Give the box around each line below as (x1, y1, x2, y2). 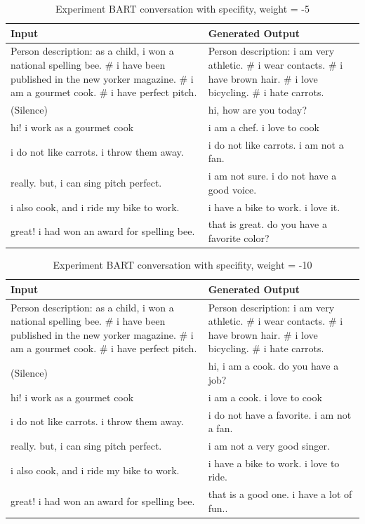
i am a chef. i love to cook (208, 119, 319, 134)
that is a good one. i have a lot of (208, 487, 352, 502)
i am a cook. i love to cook (208, 389, 322, 404)
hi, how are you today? (208, 102, 307, 117)
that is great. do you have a (208, 217, 327, 231)
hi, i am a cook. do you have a (208, 358, 339, 373)
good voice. (208, 182, 257, 196)
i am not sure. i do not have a (208, 168, 337, 183)
